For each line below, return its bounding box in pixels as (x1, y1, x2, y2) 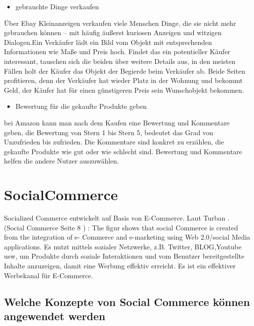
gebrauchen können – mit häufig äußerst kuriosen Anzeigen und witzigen (4, 27, 222, 38)
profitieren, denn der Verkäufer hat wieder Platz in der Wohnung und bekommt (4, 75, 243, 85)
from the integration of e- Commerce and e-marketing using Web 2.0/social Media (4, 232, 251, 242)
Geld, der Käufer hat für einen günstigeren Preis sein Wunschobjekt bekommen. (4, 84, 244, 95)
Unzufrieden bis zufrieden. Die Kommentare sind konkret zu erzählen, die (4, 137, 224, 147)
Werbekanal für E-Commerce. (4, 270, 93, 280)
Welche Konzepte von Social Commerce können (4, 294, 250, 309)
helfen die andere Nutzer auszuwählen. (4, 156, 119, 166)
